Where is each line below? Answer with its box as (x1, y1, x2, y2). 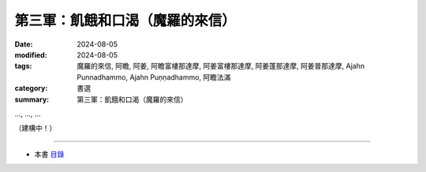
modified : (14, 50, 47, 59)
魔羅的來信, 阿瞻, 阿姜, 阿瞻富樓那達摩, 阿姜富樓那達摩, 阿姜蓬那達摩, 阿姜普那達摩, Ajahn (77, 62, 365, 71)
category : (14, 84, 48, 93)
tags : (14, 62, 32, 71)
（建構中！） (14, 123, 57, 133)
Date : (14, 39, 33, 49)
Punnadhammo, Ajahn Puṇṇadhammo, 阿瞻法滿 (77, 72, 231, 82)
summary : (14, 95, 50, 104)
